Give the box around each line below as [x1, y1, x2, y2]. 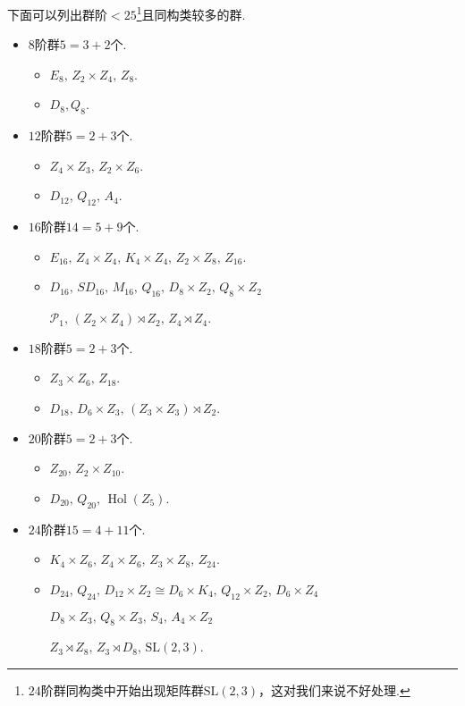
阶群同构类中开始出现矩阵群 [40, 680, 204, 699]
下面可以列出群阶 [7, 4, 107, 23]
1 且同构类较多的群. [136, 3, 246, 23]
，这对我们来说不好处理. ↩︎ [258, 680, 410, 699]
